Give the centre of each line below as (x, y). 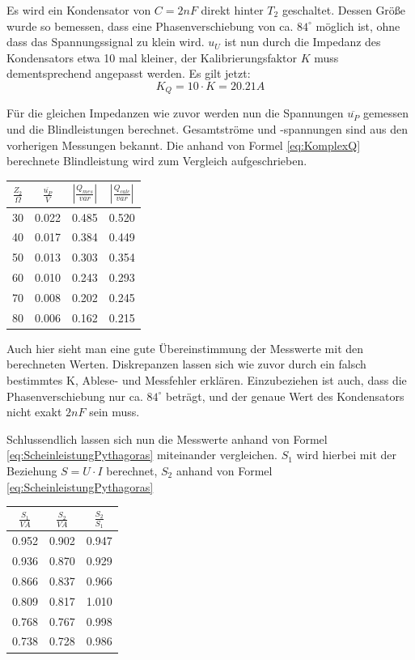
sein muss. (114, 412)
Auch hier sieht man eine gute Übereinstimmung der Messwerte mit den (185, 348)
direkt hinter (232, 10)
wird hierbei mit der (346, 455)
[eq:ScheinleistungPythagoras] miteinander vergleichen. (142, 455)
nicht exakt (34, 412)
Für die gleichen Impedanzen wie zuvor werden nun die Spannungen (175, 113)
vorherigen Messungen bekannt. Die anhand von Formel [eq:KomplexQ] (184, 145)
